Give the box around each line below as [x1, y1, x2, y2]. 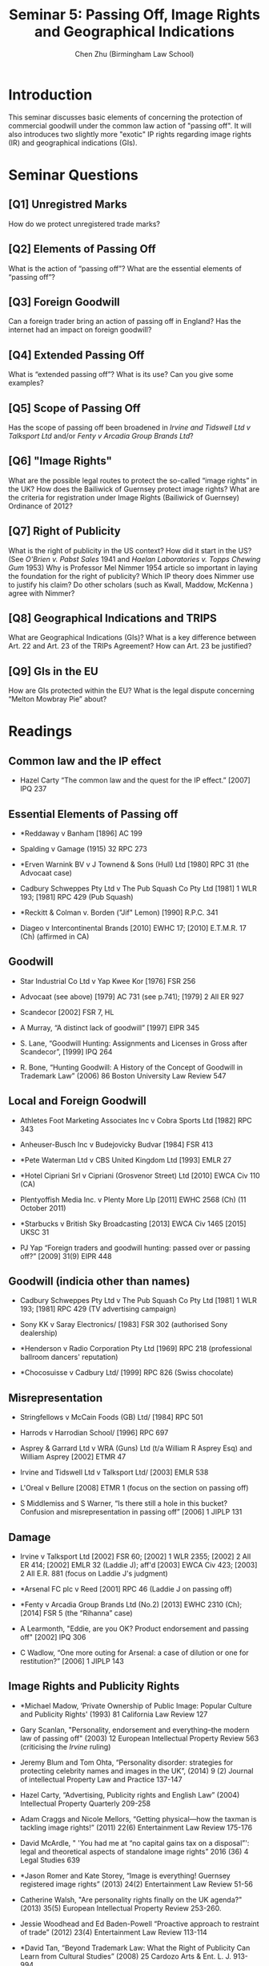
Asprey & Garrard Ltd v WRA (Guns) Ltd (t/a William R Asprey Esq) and [19, 1443, 252, 1453]
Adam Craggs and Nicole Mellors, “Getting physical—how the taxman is [19, 1814, 257, 1823]
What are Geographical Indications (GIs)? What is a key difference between [8, 633, 257, 642]
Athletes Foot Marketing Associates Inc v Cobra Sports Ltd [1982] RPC [19, 1115, 252, 1125]
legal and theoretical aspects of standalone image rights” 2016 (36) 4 [19, 1847, 249, 1856]
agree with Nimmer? [8, 588, 75, 598]
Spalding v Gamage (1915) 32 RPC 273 [19, 844, 148, 853]
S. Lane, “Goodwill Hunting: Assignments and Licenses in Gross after [19, 1038, 248, 1048]
